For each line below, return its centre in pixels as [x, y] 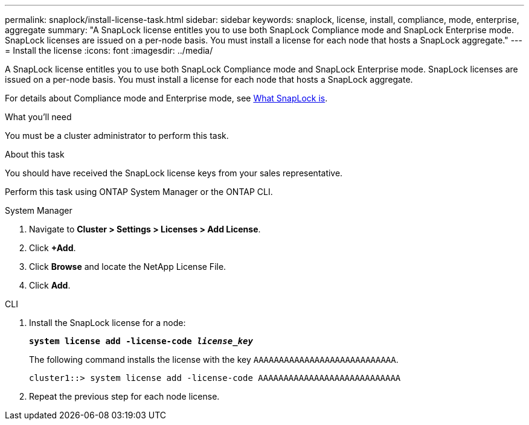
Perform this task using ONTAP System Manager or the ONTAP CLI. [139, 192]
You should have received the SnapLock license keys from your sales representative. [174, 173]
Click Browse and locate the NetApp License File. [128, 267]
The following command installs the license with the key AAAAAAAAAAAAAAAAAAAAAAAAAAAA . [214, 359]
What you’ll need [38, 117]
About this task [35, 154]
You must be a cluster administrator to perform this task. [117, 136]
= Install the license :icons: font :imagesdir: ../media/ [109, 50]
